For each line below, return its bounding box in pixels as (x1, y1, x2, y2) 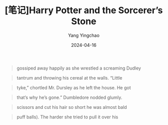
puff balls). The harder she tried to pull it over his (16, 114, 119, 120)
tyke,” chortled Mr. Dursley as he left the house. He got (16, 84, 131, 91)
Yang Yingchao (68, 32, 100, 38)
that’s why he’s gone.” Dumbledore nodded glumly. (16, 94, 123, 100)
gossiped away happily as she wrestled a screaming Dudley (16, 65, 141, 71)
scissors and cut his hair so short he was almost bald (16, 104, 127, 110)
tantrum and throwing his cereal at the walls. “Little (16, 75, 123, 81)
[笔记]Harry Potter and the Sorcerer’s (5, 5, 163, 16)
